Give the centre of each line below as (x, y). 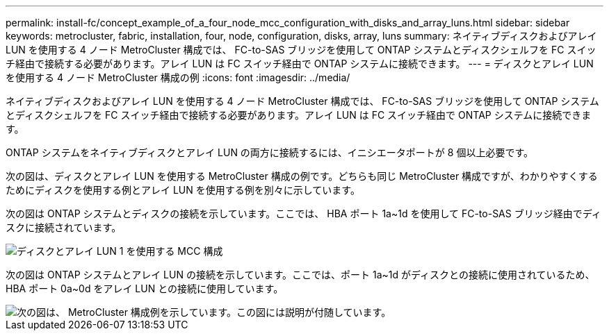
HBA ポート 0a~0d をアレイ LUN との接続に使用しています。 (145, 288)
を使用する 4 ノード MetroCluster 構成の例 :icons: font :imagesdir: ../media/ (178, 77)
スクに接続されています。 (64, 227)
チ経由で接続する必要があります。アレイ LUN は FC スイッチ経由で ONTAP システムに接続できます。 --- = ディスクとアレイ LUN (300, 64)
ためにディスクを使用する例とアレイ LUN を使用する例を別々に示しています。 (183, 190)
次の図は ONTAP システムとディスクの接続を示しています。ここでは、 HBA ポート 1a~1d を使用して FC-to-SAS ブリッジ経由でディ (303, 213)
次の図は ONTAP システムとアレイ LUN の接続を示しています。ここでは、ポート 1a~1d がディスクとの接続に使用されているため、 (300, 275)
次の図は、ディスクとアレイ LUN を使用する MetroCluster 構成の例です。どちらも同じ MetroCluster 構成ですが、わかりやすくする (302, 176)
